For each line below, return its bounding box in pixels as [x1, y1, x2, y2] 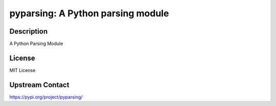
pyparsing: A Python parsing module [9, 8, 169, 19]
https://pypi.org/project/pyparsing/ [9, 94, 83, 100]
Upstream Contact [9, 81, 70, 89]
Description [9, 27, 48, 36]
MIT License [9, 67, 36, 73]
